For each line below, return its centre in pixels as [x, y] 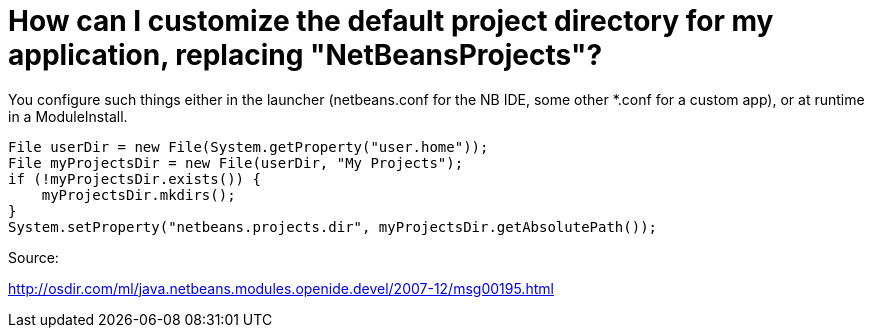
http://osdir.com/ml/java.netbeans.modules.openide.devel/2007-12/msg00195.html [281, 288]
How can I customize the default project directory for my [391, 21]
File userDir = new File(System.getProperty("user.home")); [248, 146]
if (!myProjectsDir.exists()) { [134, 178]
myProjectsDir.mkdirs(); [138, 194]
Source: [33, 257]
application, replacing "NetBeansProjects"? [305, 55]
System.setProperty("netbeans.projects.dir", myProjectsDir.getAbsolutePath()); [333, 226]
